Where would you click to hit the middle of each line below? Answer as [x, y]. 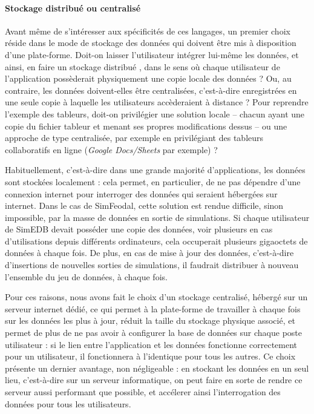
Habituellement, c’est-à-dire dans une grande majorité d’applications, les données [155, 170]
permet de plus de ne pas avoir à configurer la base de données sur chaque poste [154, 333]
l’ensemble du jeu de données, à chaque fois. [86, 276]
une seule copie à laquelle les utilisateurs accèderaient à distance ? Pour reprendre [157, 102]
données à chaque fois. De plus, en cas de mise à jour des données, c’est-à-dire [149, 253]
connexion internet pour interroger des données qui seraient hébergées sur [141, 193]
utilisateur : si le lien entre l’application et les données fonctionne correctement [151, 344]
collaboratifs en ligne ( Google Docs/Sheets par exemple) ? [111, 149]
